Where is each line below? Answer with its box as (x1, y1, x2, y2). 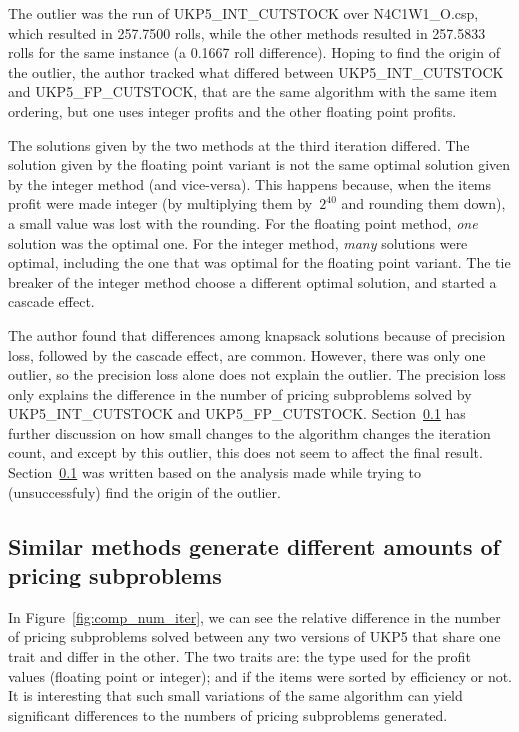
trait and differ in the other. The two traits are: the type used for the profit (8, 646, 471, 667)
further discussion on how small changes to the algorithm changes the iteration (8, 422, 491, 443)
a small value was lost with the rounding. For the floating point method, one (8, 212, 478, 233)
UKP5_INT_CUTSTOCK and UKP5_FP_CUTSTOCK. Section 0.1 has (8, 403, 466, 424)
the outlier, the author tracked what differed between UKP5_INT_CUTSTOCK (8, 61, 504, 82)
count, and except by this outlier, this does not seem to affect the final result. (8, 442, 483, 463)
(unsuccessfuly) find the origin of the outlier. (8, 481, 281, 502)
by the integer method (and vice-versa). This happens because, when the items (8, 173, 492, 194)
